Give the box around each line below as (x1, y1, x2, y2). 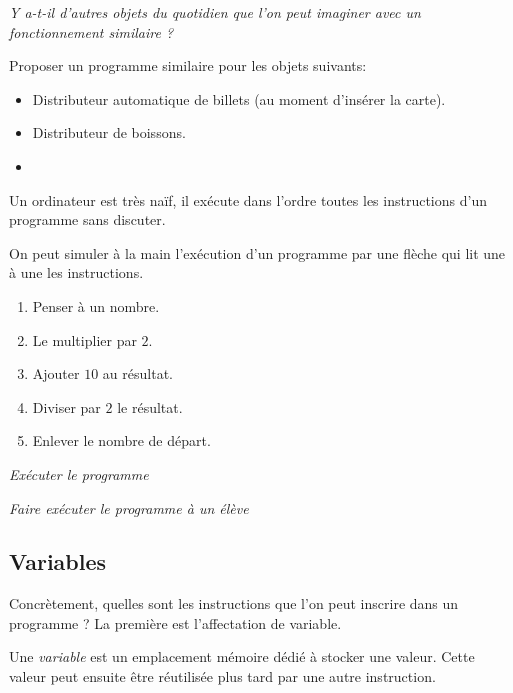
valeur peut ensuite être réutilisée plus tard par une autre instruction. (9, 666, 436, 687)
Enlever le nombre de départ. (32, 430, 211, 451)
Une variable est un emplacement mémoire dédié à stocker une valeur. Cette (9, 646, 475, 667)
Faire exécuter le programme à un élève (9, 497, 249, 518)
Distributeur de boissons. (32, 122, 186, 143)
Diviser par (32, 396, 101, 417)
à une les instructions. (9, 262, 144, 283)
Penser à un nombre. (32, 295, 160, 316)
